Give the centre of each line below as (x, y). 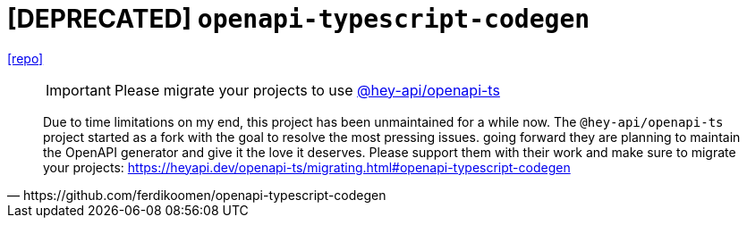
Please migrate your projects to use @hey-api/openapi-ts (307, 90)
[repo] (25, 58)
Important (78, 90)
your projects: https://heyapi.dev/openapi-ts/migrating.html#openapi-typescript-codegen (307, 167)
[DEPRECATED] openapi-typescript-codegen (299, 19)
